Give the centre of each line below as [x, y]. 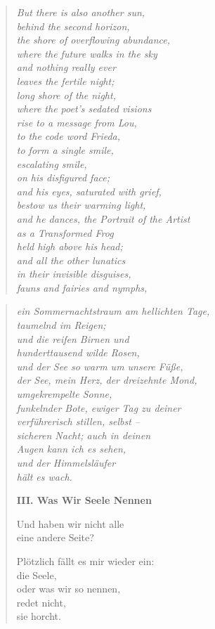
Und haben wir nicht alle [70, 523]
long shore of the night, [66, 95]
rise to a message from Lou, [77, 122]
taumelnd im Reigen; [61, 325]
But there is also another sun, [81, 12]
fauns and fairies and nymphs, [82, 287]
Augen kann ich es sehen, [71, 449]
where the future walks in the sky [87, 53]
